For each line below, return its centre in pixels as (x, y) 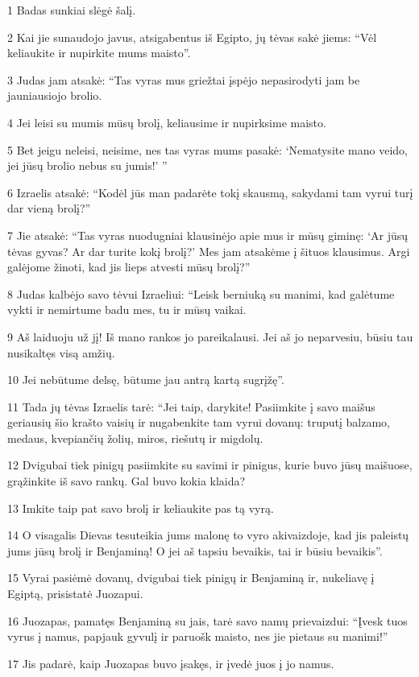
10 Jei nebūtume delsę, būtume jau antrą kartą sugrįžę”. (146, 380)
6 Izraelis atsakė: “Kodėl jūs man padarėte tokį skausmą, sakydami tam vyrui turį (210, 192)
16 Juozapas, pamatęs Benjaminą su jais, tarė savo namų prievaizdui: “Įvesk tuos (207, 620)
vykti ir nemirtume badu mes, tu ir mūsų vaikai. (127, 310)
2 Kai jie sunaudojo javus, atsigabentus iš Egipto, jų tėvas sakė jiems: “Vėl (192, 37)
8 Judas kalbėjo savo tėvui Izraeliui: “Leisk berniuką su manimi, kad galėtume (201, 293)
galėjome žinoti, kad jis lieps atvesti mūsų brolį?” (129, 267)
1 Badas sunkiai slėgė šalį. (72, 10)
